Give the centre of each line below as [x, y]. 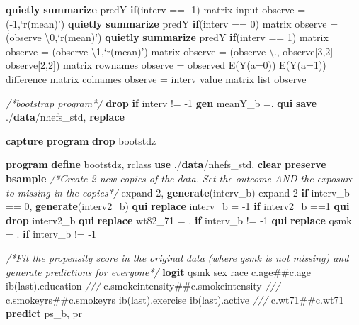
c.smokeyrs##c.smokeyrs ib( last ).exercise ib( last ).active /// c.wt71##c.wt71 [175, 299]
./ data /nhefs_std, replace [65, 117]
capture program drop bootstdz [81, 140]
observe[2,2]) [33, 65]
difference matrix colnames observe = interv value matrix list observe [156, 78]
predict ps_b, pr [44, 313]
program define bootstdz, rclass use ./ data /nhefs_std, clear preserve [166, 164]
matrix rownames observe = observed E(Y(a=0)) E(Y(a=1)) [195, 65]
